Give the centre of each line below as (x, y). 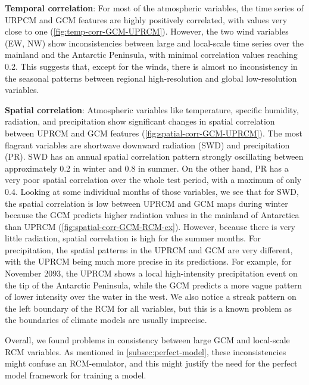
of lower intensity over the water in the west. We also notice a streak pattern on (151, 296)
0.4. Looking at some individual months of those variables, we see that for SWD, (152, 191)
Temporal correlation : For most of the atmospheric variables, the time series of (154, 8)
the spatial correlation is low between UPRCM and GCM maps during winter (146, 203)
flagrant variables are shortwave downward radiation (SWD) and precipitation (147, 145)
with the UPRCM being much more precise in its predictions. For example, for (148, 261)
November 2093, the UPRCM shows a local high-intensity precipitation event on (151, 273)
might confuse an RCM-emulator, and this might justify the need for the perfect (151, 363)
